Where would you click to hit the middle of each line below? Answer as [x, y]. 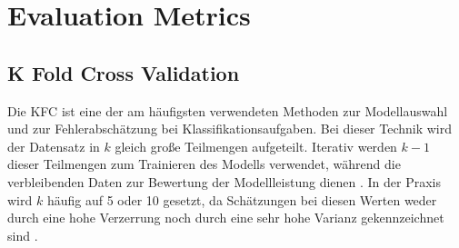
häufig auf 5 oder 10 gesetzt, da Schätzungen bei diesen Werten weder [242, 199]
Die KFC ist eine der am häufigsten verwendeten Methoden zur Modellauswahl [228, 110]
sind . [23, 235]
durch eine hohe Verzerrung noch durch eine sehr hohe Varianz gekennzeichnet [226, 218]
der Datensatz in [54, 146]
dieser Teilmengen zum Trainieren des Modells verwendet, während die [204, 164]
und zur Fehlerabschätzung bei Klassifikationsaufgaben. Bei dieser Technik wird [230, 129]
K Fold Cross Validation [124, 72]
